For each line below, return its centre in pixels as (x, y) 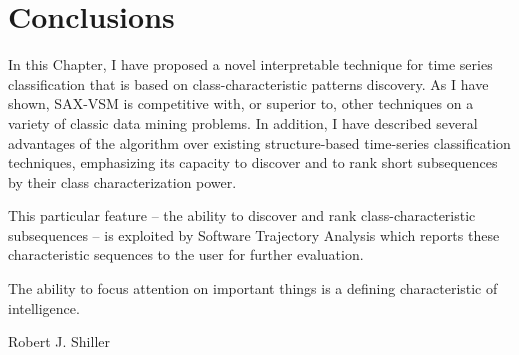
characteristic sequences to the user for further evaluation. (186, 254)
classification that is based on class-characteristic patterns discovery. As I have (248, 83)
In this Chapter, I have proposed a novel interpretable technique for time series (250, 64)
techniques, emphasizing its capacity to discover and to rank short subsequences (253, 162)
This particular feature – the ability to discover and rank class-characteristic (242, 215)
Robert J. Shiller (59, 341)
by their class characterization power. (122, 181)
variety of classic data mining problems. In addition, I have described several (243, 122)
